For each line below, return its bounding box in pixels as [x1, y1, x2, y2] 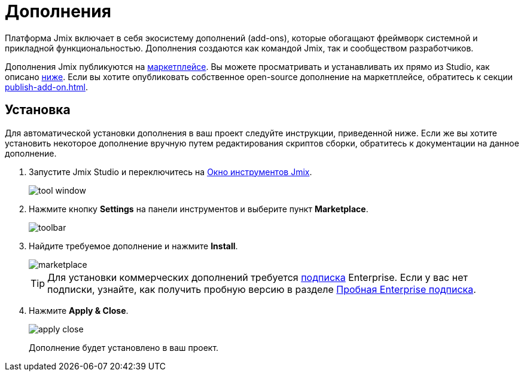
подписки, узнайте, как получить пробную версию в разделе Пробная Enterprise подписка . [47, 283, 476, 295]
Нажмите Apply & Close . [29, 305, 129, 316]
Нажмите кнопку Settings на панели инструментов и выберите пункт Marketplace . [29, 203, 368, 214]
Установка [5, 102, 71, 118]
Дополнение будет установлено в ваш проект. [29, 342, 219, 353]
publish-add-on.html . [5, 81, 89, 92]
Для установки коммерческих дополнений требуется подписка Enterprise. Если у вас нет [47, 271, 468, 283]
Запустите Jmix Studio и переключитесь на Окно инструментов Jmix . [29, 166, 312, 177]
